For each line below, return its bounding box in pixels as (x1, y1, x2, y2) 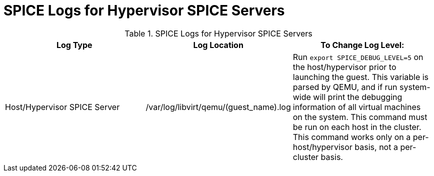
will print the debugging (313, 91, 402, 102)
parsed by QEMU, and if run (292, 81, 397, 92)
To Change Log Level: (320, 39, 404, 50)
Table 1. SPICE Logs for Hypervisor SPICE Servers (124, 28, 312, 38)
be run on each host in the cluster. (292, 121, 421, 132)
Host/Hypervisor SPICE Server (5, 101, 120, 112)
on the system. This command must (292, 111, 427, 122)
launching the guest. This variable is (292, 71, 429, 82)
